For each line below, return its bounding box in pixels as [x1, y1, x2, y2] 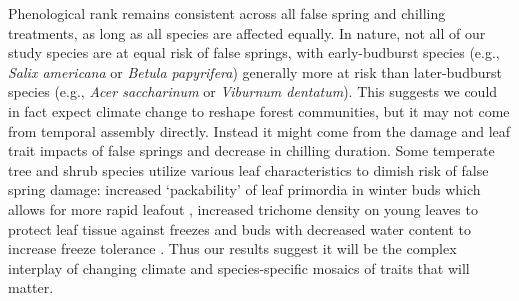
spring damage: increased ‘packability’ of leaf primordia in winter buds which [8, 179, 481, 200]
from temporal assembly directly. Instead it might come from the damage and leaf [8, 120, 511, 141]
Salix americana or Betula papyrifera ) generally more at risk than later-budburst [8, 61, 502, 82]
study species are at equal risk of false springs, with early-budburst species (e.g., [8, 42, 500, 63]
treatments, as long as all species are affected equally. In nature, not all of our [8, 22, 486, 43]
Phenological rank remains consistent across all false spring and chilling [8, 3, 446, 23]
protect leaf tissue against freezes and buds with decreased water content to [8, 218, 471, 239]
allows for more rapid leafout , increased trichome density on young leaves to [8, 198, 478, 219]
